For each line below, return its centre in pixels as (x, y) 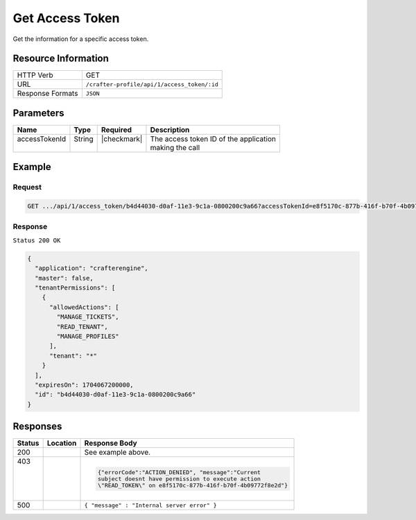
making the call (175, 147)
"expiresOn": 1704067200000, (85, 385)
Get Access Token (66, 18)
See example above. (118, 453)
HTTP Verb (35, 75)
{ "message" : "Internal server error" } (151, 505)
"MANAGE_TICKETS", (88, 317)
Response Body (111, 443)
